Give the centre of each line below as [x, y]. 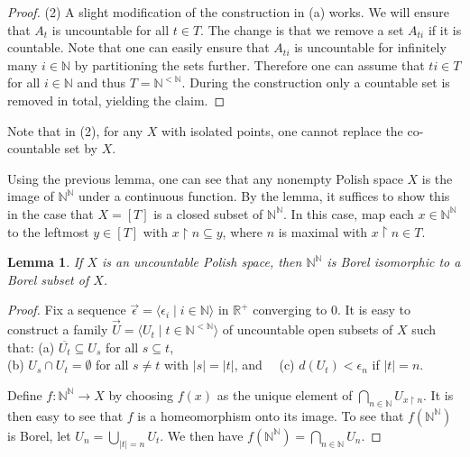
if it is [445, 29]
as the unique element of [285, 394]
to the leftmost [48, 231]
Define [25, 394]
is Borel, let [39, 435]
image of [31, 196]
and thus [101, 82]
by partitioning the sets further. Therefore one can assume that [249, 64]
